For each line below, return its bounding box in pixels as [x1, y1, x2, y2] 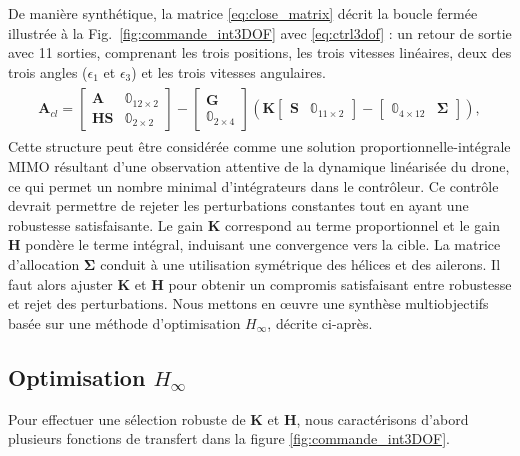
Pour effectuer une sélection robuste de [8, 408, 246, 429]
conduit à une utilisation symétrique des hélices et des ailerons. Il [100, 254, 501, 274]
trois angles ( [8, 61, 88, 82]
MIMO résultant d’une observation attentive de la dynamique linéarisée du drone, [8, 156, 510, 177]
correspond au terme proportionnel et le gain [225, 214, 500, 235]
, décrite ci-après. [267, 312, 373, 333]
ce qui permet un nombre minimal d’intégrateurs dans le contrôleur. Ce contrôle [8, 175, 499, 196]
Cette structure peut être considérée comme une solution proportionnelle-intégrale [8, 136, 511, 157]
